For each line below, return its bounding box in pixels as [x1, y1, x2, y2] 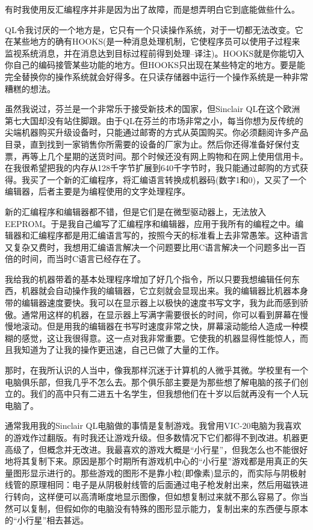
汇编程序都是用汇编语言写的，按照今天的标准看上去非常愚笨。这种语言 [29, 229, 308, 242]
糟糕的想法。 [5, 82, 55, 95]
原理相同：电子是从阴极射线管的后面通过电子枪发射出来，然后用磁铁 [29, 478, 300, 491]
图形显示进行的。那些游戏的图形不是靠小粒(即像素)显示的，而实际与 [13, 466, 281, 479]
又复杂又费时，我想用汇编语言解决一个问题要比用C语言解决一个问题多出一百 [5, 240, 306, 253]
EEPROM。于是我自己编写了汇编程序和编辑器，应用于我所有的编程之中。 [5, 217, 296, 229]
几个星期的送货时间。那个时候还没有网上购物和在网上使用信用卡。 [46, 149, 308, 162]
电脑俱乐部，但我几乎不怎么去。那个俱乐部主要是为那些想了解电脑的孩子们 [5, 375, 300, 388]
